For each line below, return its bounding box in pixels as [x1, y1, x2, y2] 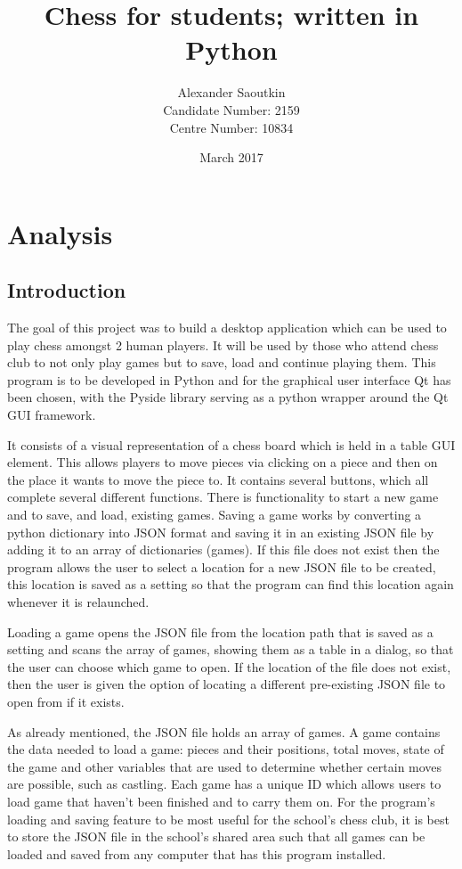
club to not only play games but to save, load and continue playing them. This [7, 353, 436, 372]
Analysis [7, 215, 113, 251]
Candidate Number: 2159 [163, 100, 300, 119]
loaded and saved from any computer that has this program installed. [7, 844, 386, 863]
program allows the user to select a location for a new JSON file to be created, [7, 557, 436, 576]
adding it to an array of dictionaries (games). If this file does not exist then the [7, 540, 440, 559]
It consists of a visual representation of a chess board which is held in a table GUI [7, 435, 456, 454]
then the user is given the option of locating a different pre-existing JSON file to [7, 675, 446, 693]
